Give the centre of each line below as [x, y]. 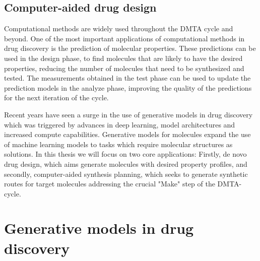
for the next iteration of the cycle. [56, 97]
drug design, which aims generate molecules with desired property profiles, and [126, 164]
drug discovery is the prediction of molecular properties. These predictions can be [130, 48]
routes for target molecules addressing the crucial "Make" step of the [110, 184]
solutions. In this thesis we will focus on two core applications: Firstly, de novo [125, 154]
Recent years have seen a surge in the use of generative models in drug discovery [128, 114]
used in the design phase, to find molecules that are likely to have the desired [123, 58]
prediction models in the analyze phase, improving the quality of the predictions [128, 87]
